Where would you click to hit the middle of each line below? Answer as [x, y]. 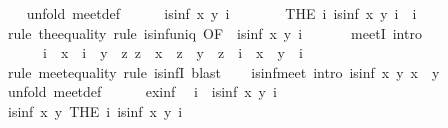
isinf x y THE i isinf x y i [95, 110]
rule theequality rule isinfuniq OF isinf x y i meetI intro [214, 32]
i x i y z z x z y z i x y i [172, 52]
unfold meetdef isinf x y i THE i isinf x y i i [221, 13]
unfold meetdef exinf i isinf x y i [142, 91]
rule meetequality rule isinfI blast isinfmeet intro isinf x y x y [223, 71]
